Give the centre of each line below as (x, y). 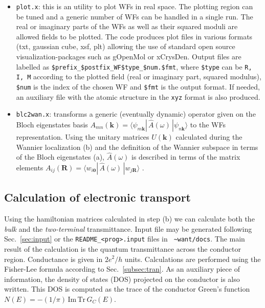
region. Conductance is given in (53, 259)
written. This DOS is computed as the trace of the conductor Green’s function (127, 289)
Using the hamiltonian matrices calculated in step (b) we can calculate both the (129, 219)
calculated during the (209, 136)
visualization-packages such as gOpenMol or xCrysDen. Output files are (129, 57)
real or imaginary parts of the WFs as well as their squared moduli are (127, 26)
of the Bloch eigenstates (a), (60, 157)
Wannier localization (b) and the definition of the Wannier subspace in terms (137, 147)
